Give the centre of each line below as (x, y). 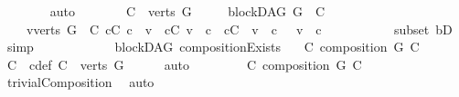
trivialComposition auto (80, 82)
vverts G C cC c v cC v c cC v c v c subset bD (239, 29)
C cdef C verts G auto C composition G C (184, 64)
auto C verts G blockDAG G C (187, 11)
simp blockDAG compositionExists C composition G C (213, 47)
